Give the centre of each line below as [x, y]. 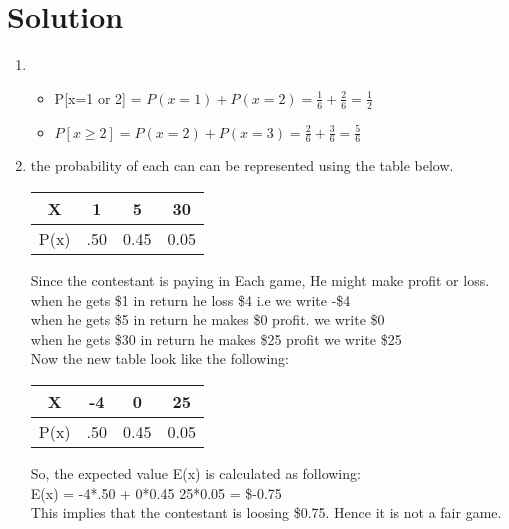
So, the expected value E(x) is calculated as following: [195, 472]
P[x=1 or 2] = [98, 97]
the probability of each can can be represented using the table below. [242, 165]
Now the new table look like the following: [160, 358]
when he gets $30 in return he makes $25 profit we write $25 [216, 338]
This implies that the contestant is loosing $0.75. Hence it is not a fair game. [266, 512]
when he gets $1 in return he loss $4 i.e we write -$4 [190, 299]
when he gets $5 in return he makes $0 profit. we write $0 [207, 319]
